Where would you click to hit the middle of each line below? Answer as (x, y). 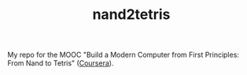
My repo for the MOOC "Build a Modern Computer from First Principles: (123, 55)
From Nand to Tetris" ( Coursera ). (61, 63)
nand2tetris (131, 15)
